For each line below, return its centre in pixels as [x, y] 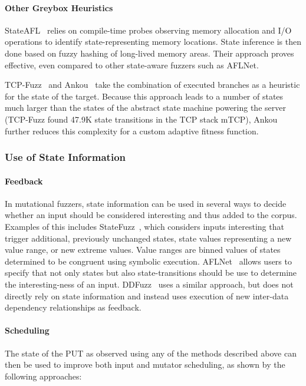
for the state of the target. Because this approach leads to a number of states [144, 96]
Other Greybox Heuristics [59, 7]
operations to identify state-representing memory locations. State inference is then [153, 42]
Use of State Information [65, 157]
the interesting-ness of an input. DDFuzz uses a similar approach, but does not [149, 284]
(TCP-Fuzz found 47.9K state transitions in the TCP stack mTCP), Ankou [141, 119]
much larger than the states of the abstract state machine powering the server [145, 108]
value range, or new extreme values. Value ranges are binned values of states [143, 250]
